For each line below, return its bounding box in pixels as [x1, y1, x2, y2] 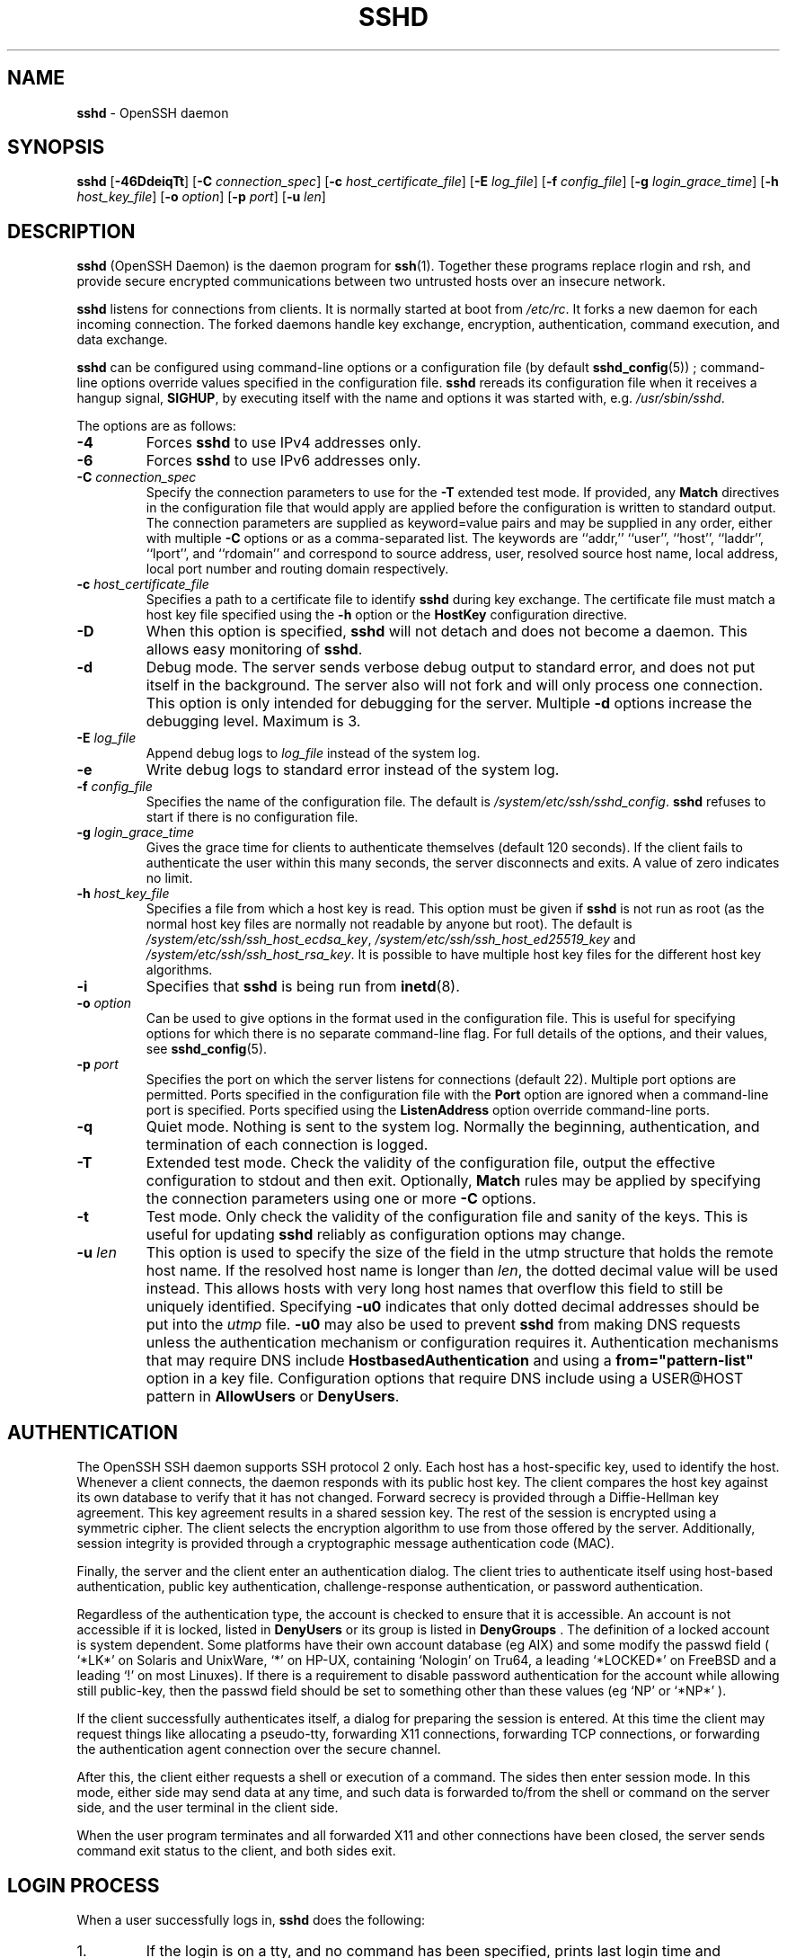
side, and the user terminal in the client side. [76, 1800, 339, 1816]
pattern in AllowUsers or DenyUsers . [146, 1387, 400, 1406]
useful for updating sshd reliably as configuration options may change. [146, 1225, 626, 1244]
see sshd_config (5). [146, 1041, 268, 1057]
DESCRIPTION [7, 219, 136, 243]
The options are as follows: [76, 418, 236, 434]
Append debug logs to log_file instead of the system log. [146, 745, 481, 761]
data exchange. [76, 332, 168, 348]
